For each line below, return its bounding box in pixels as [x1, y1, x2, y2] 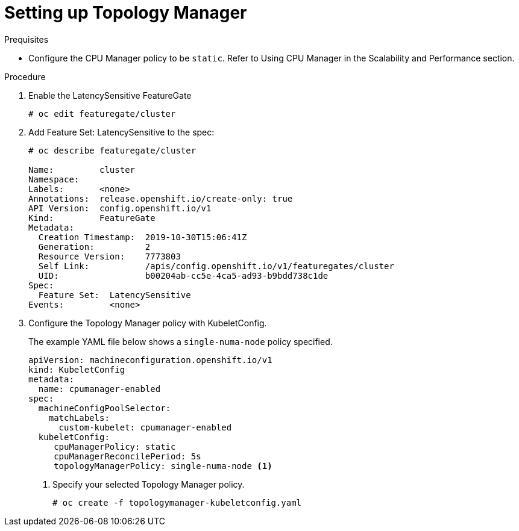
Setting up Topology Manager [4, 2, 247, 23]
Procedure [4, 71, 46, 82]
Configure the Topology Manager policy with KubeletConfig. [28, 317, 267, 328]
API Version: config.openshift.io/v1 [28, 203, 212, 213]
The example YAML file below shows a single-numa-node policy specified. [28, 336, 333, 347]
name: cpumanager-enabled [38, 383, 161, 394]
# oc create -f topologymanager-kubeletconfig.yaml [52, 497, 302, 508]
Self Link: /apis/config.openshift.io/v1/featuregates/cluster [38, 261, 394, 271]
